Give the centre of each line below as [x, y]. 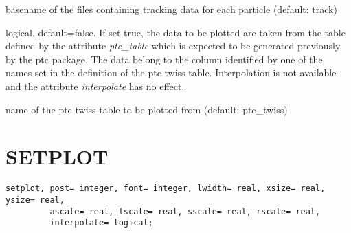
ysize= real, [35, 200]
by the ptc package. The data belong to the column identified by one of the [164, 59]
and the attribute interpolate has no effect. [95, 86]
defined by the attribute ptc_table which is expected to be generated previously [173, 46]
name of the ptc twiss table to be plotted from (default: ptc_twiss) [147, 109]
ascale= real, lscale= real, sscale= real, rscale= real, [185, 211]
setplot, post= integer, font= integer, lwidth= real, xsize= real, [166, 189]
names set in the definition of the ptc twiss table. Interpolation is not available [171, 73]
